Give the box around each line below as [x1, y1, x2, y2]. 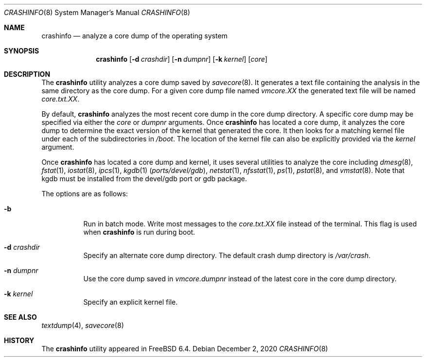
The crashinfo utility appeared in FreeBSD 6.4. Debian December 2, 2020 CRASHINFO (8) [41, 344, 328, 353]
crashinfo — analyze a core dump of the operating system [41, 32, 228, 40]
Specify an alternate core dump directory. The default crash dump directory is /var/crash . [83, 251, 371, 259]
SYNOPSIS [4, 47, 39, 55]
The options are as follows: [41, 189, 128, 198]
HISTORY [4, 336, 35, 344]
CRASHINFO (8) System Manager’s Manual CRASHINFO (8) [4, 8, 190, 17]
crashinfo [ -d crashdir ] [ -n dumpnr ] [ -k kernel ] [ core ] [96, 55, 267, 63]
